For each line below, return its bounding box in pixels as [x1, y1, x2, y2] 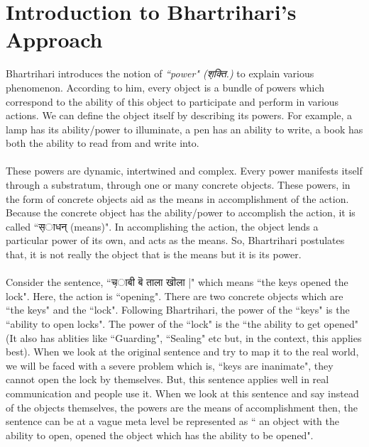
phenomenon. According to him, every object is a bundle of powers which [6, 79, 325, 94]
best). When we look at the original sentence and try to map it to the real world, [6, 344, 359, 359]
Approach [6, 25, 103, 54]
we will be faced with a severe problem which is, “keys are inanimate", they [6, 358, 334, 372]
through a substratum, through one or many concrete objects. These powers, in [6, 177, 351, 192]
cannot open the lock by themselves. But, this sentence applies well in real [6, 372, 329, 387]
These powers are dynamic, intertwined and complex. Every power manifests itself [6, 163, 363, 178]
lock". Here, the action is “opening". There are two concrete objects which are [6, 288, 343, 303]
